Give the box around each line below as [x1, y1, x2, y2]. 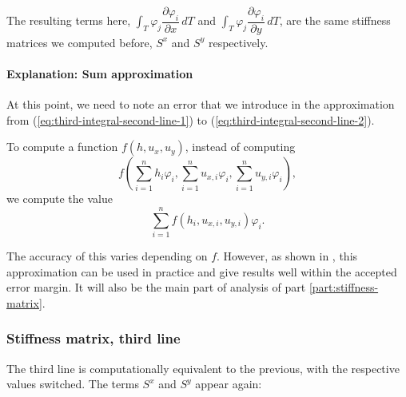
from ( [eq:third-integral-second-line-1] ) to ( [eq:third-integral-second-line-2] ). [6, 111, 375, 128]
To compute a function [6, 138, 118, 155]
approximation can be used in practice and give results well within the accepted [6, 263, 397, 280]
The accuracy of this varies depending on [6, 248, 208, 264]
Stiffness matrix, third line [6, 328, 181, 348]
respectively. [208, 34, 269, 50]
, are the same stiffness [279, 12, 391, 29]
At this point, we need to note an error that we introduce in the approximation [6, 96, 395, 113]
